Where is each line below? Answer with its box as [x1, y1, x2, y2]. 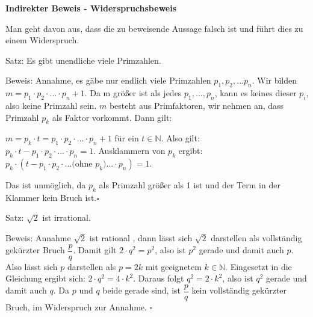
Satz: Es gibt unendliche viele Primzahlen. [5, 54, 161, 66]
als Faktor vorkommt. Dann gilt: [52, 111, 172, 123]
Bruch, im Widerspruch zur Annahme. [5, 300, 147, 313]
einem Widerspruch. [5, 34, 79, 46]
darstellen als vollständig [211, 231, 302, 244]
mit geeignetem [145, 260, 202, 272]
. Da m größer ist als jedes [84, 87, 182, 99]
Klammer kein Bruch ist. [5, 191, 97, 203]
